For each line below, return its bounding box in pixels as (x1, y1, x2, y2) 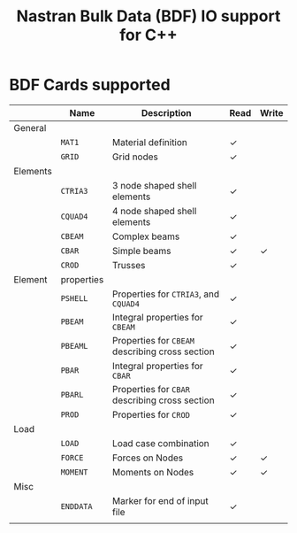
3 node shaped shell (111, 179, 197, 191)
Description (141, 106, 192, 119)
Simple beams (111, 244, 171, 257)
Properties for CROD (111, 408, 190, 421)
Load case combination (111, 436, 209, 449)
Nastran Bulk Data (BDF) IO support (16, 6, 281, 27)
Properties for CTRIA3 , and (111, 288, 220, 300)
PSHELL (60, 293, 88, 303)
